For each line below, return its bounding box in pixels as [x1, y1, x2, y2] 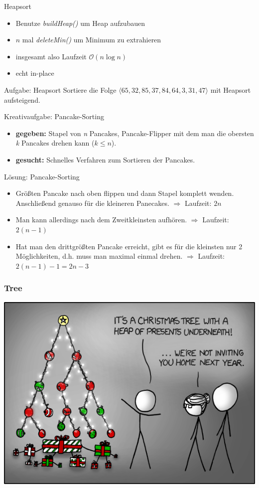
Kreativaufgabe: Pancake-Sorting [4, 111, 104, 122]
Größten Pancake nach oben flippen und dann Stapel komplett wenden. [15, 188, 234, 198]
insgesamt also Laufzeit [15, 51, 87, 61]
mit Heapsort [210, 84, 251, 95]
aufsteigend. [4, 94, 40, 105]
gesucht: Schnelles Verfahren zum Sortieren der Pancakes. [15, 154, 195, 164]
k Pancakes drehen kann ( [15, 138, 95, 148]
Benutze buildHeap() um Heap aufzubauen [15, 17, 145, 28]
